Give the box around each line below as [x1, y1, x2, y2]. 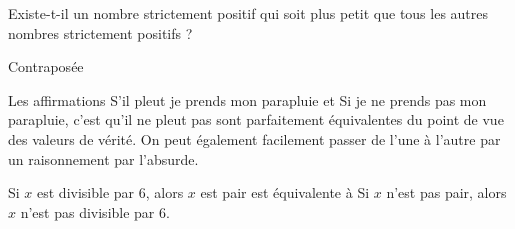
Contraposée [8, 56, 84, 77]
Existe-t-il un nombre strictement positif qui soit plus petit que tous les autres [8, 3, 489, 23]
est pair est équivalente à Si [200, 182, 370, 203]
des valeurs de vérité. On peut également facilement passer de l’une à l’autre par [8, 128, 501, 149]
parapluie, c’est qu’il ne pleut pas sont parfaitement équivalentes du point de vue [8, 109, 504, 130]
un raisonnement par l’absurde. [8, 148, 199, 169]
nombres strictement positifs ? [8, 22, 193, 43]
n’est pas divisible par [20, 201, 155, 222]
